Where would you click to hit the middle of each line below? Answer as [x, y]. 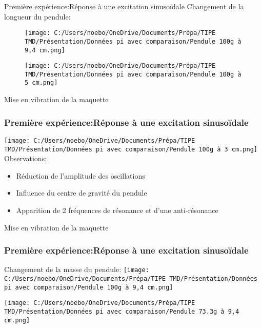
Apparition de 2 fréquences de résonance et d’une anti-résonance [117, 210]
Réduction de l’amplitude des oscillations [81, 175]
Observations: [26, 158]
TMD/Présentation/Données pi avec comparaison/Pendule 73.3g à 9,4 [122, 312]
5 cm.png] [41, 83]
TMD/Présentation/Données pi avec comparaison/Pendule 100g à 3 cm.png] [131, 149]
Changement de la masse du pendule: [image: [77, 269]
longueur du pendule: [37, 16]
